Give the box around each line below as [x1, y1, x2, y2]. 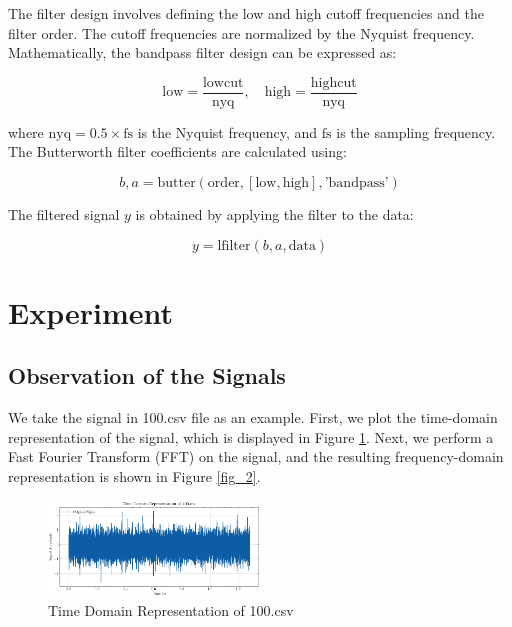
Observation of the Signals [8, 360, 286, 391]
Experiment [8, 291, 174, 332]
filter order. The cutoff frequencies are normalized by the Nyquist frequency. [8, 22, 475, 43]
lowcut [202, 75, 244, 90]
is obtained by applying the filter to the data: [135, 204, 414, 225]
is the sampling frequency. [336, 121, 496, 142]
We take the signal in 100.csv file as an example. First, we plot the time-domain [8, 407, 498, 428]
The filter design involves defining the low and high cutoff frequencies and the [8, 3, 484, 23]
